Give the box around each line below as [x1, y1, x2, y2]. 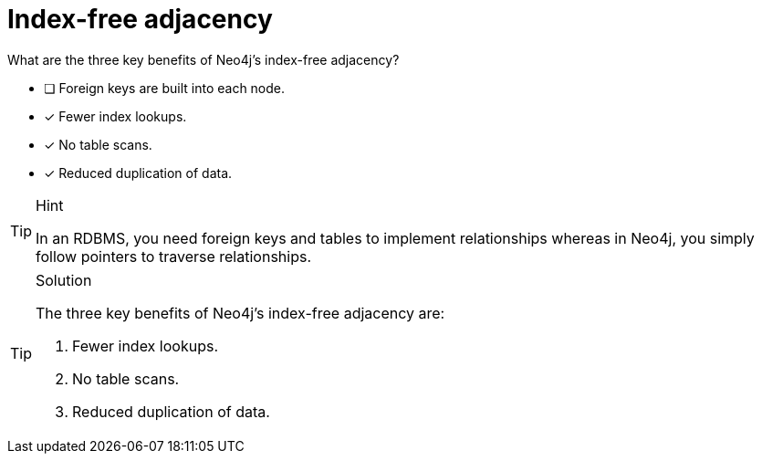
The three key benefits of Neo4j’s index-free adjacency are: [36, 303, 445, 322]
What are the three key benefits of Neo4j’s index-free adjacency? [7, 51, 400, 68]
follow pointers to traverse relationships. [36, 246, 312, 266]
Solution [36, 270, 92, 289]
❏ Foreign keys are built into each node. [44, 79, 286, 96]
